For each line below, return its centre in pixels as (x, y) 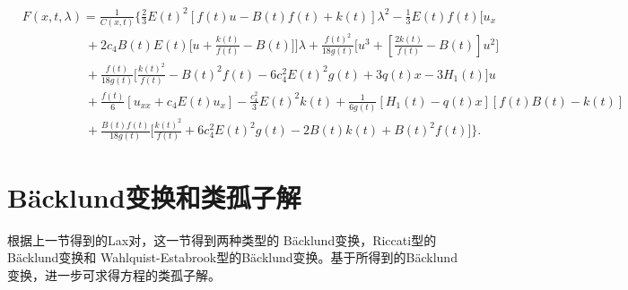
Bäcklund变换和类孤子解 (154, 196)
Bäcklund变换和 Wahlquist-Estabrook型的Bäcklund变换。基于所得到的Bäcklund (232, 257)
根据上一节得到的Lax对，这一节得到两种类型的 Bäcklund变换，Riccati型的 (222, 239)
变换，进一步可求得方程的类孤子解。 (114, 274)
